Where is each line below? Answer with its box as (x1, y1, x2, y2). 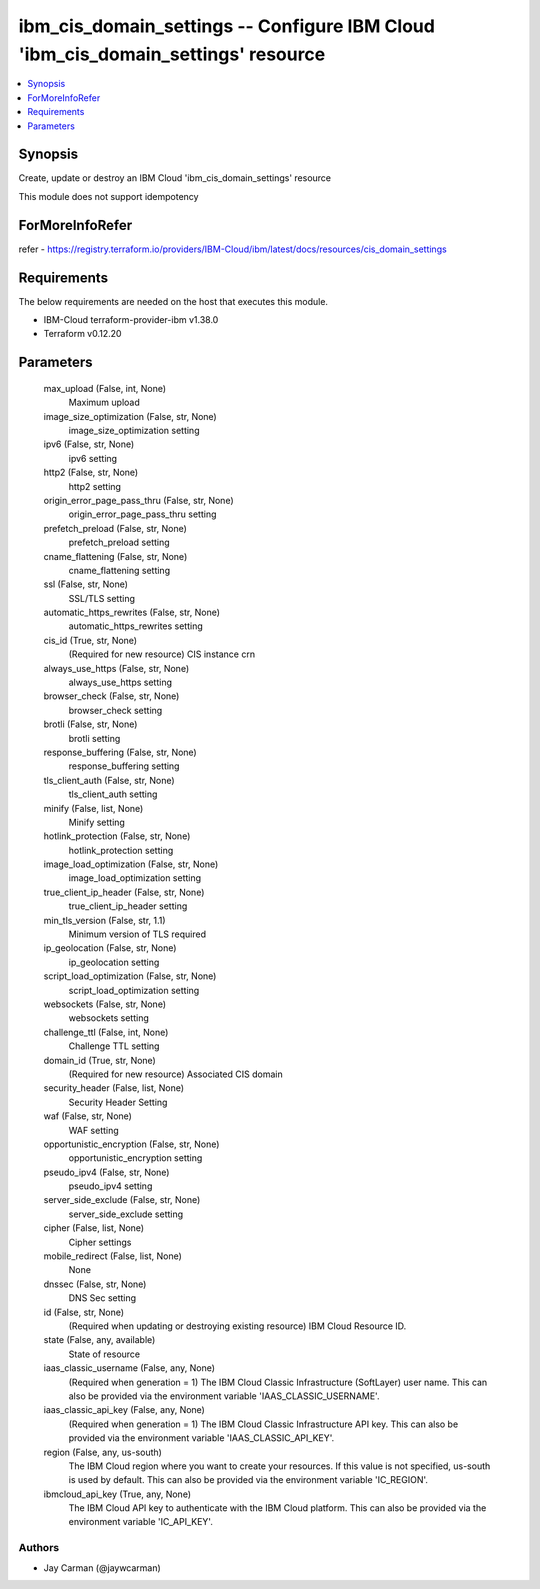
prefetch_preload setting (68, 536, 170, 549)
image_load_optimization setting (68, 872, 202, 884)
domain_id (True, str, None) (43, 1054, 157, 1066)
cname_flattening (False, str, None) (43, 550, 188, 562)
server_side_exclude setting (68, 1208, 184, 1220)
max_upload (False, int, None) (43, 382, 167, 394)
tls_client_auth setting (68, 788, 158, 800)
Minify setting (68, 816, 125, 828)
